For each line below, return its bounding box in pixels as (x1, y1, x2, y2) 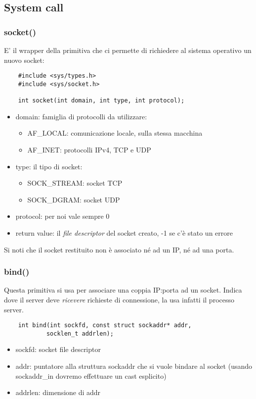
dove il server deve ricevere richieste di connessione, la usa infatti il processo (4, 294, 234, 304)
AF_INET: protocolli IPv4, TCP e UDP (27, 145, 151, 154)
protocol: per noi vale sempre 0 (15, 211, 110, 221)
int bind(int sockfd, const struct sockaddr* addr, (18, 322, 192, 329)
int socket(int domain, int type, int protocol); (18, 97, 185, 104)
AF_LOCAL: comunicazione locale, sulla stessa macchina (27, 128, 203, 138)
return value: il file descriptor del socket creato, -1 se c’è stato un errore (15, 227, 233, 238)
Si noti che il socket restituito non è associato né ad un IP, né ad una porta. (4, 244, 234, 254)
